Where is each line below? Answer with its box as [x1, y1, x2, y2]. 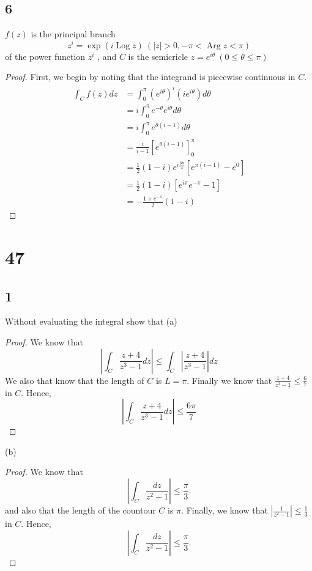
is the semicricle [128, 50, 188, 62]
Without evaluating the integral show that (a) [5, 315, 177, 328]
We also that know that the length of [5, 374, 144, 386]
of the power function [5, 50, 86, 62]
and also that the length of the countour [5, 504, 156, 517]
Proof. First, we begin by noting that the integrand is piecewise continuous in [5, 70, 295, 83]
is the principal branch [31, 28, 116, 40]
